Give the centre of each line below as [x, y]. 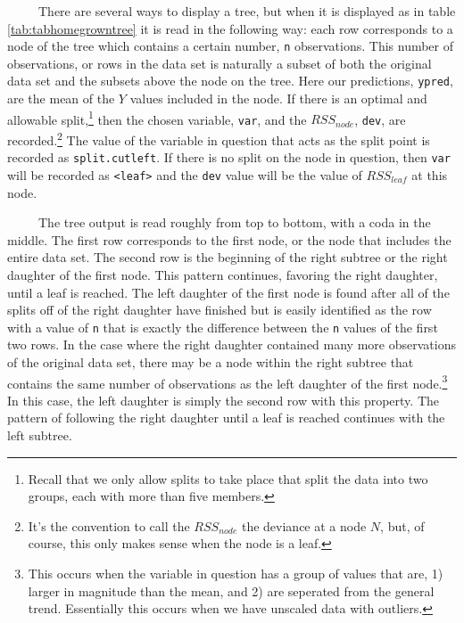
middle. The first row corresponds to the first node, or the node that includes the [229, 239]
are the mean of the [61, 98]
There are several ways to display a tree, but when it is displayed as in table [247, 11]
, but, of [402, 525]
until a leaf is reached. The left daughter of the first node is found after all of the [228, 292]
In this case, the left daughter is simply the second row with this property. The [223, 400]
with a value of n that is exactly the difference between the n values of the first [223, 327]
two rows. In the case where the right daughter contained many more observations [232, 344]
